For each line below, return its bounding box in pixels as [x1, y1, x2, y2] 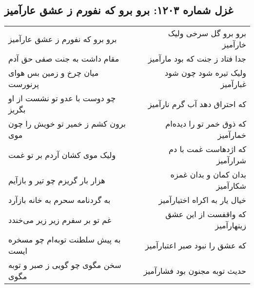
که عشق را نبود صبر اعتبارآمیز [145, 239, 246, 251]
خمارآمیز [217, 129, 246, 141]
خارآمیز [222, 39, 246, 50]
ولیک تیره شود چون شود [164, 67, 246, 79]
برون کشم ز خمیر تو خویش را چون [8, 118, 126, 130]
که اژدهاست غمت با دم [169, 143, 246, 155]
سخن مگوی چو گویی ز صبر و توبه [8, 259, 121, 271]
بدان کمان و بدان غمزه [170, 169, 246, 180]
